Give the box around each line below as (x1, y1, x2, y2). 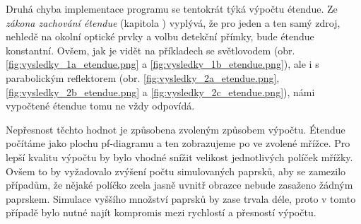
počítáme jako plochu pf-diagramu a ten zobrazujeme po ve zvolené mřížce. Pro (6, 136, 350, 151)
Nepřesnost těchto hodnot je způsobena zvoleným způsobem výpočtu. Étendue (6, 122, 345, 136)
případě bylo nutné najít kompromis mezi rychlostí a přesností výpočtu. (6, 205, 316, 220)
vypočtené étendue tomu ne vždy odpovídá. (6, 98, 195, 113)
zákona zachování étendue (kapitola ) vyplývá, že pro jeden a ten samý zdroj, (6, 15, 341, 30)
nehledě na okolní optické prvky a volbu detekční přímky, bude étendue (6, 29, 314, 44)
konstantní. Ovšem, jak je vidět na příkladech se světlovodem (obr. (6, 42, 295, 57)
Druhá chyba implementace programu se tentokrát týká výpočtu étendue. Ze (6, 1, 338, 16)
